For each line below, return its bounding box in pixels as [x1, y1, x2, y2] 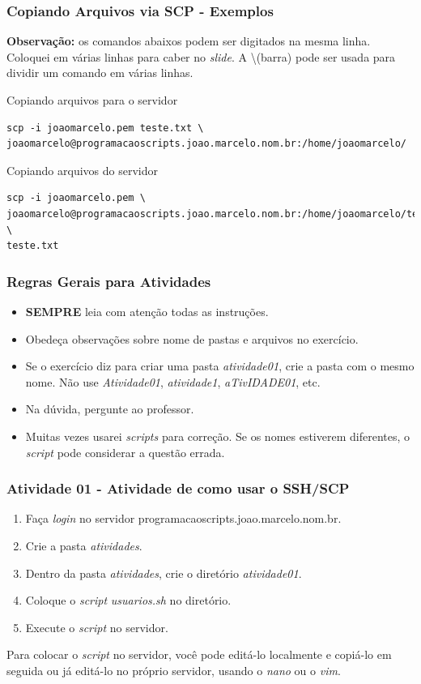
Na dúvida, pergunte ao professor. [25, 400, 194, 417]
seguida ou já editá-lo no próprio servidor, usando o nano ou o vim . [6, 661, 341, 678]
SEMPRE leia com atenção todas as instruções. [25, 302, 269, 319]
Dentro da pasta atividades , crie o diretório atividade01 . [25, 564, 302, 581]
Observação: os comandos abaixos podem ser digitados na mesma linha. [6, 32, 371, 49]
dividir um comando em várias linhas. [6, 64, 193, 81]
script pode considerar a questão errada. [25, 443, 225, 460]
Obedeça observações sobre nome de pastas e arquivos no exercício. [25, 330, 359, 347]
